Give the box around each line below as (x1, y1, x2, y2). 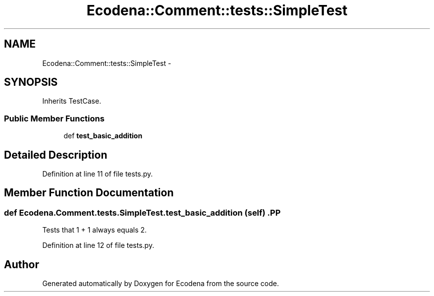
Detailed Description (4, 148, 108, 161)
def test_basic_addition (63, 131, 143, 140)
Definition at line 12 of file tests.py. (42, 241, 155, 250)
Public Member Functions (4, 113, 105, 123)
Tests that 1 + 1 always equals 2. (42, 226, 147, 235)
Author (4, 258, 39, 271)
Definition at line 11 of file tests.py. (42, 170, 153, 178)
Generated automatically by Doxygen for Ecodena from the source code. (42, 279, 279, 288)
